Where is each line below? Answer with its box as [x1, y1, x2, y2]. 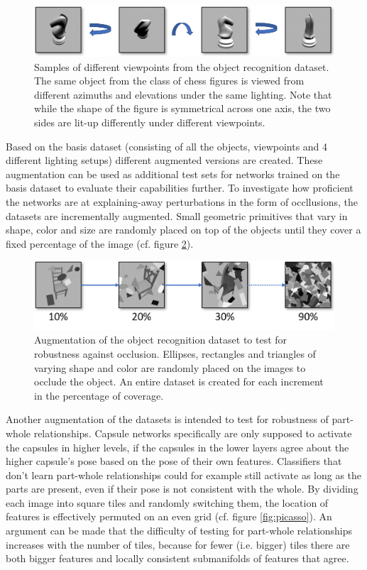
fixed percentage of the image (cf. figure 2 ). [6, 236, 194, 251]
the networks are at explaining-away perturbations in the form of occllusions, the [6, 194, 358, 209]
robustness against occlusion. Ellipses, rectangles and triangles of [34, 346, 316, 361]
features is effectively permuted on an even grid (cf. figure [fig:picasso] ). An [6, 509, 332, 524]
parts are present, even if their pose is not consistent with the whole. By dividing [6, 481, 358, 496]
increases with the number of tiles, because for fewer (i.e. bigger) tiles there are [6, 537, 350, 552]
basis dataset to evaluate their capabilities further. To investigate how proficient [6, 180, 354, 195]
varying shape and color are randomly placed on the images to [34, 360, 306, 375]
